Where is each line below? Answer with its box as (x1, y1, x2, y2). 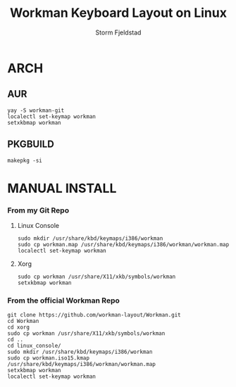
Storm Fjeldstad (95, 28, 142, 37)
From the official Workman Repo (7, 296, 120, 305)
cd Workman (7, 318, 39, 325)
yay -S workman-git (7, 107, 65, 114)
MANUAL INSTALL (7, 180, 117, 196)
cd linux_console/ (7, 343, 61, 350)
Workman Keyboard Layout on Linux (9, 5, 228, 21)
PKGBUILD (7, 139, 54, 151)
